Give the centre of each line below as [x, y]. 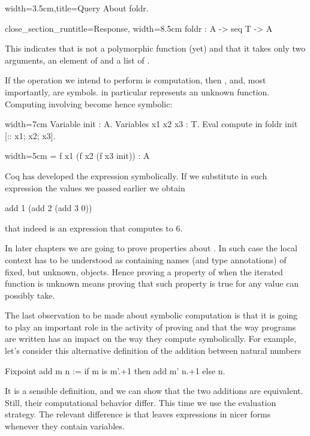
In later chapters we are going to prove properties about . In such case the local [151, 248]
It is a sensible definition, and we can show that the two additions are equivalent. [154, 391]
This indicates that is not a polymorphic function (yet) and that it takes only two [155, 48]
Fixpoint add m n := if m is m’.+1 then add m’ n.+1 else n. [115, 370]
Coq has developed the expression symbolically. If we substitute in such [136, 175]
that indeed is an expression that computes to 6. [94, 228]
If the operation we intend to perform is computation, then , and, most [136, 80]
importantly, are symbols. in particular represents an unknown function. [137, 91]
